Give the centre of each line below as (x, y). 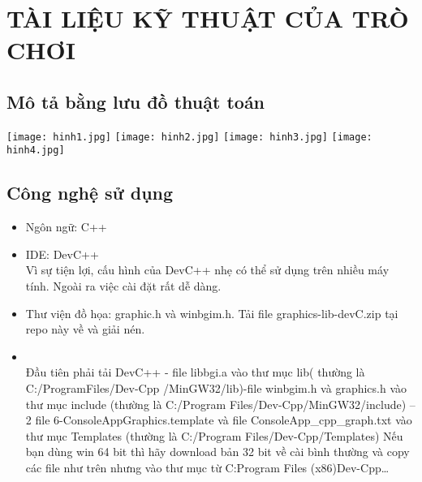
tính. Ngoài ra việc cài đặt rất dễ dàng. (123, 286)
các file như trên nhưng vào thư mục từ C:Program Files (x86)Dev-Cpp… (207, 467)
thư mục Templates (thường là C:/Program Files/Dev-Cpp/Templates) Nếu (214, 435)
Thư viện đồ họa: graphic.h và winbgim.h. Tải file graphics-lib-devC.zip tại (212, 313)
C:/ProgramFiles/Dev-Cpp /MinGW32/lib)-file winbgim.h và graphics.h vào (216, 388)
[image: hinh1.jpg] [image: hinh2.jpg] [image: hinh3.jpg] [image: (189, 137)
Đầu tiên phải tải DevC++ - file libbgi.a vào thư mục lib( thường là (195, 372)
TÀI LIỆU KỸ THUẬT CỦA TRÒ (208, 18)
